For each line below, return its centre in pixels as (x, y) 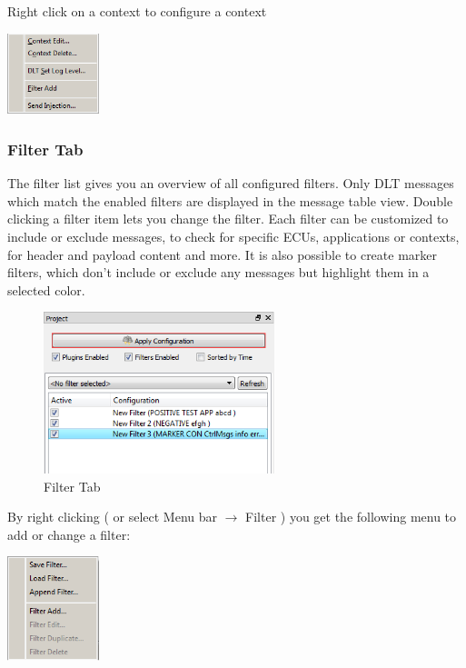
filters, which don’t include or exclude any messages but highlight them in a (218, 272)
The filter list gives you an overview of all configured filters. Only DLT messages (231, 183)
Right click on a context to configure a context (137, 11)
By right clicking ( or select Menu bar (112, 517)
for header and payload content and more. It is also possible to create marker (223, 254)
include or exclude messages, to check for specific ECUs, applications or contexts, (233, 237)
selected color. (46, 289)
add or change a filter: (69, 534)
